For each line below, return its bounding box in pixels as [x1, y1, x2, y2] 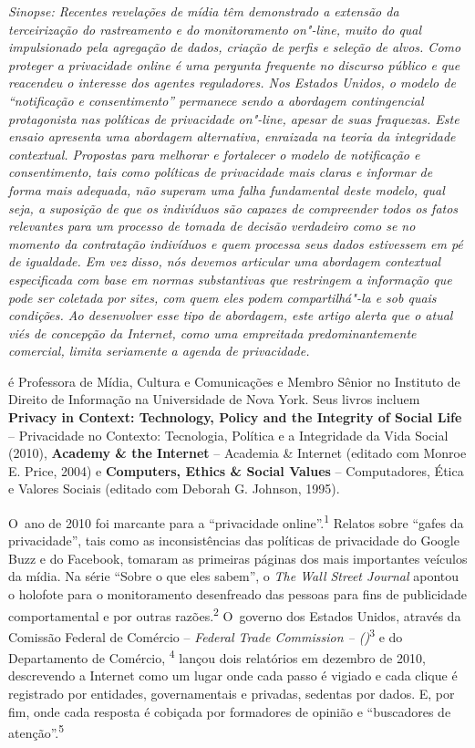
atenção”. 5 [8, 721, 65, 742]
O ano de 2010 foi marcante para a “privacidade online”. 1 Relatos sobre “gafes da [8, 511, 464, 532]
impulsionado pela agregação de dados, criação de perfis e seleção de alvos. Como [8, 37, 461, 57]
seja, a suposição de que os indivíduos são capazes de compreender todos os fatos [8, 198, 459, 217]
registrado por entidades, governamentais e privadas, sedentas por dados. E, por [8, 684, 455, 702]
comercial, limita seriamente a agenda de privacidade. [8, 341, 310, 360]
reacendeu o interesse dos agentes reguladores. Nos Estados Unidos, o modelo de [8, 73, 456, 92]
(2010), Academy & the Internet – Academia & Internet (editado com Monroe [8, 443, 467, 462]
